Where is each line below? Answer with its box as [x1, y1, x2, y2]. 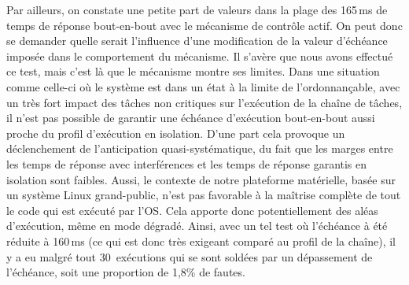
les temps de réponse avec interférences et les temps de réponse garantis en [6, 155, 367, 172]
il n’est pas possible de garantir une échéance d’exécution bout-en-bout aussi [6, 109, 375, 126]
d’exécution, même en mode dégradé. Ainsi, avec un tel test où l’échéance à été [6, 217, 388, 234]
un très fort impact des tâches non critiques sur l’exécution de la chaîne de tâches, [6, 94, 403, 110]
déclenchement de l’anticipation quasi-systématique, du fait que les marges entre [6, 140, 393, 157]
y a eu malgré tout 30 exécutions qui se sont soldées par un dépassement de [6, 248, 373, 265]
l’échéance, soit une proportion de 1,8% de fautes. [6, 264, 245, 280]
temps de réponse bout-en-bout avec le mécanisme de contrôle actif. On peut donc [6, 17, 403, 33]
